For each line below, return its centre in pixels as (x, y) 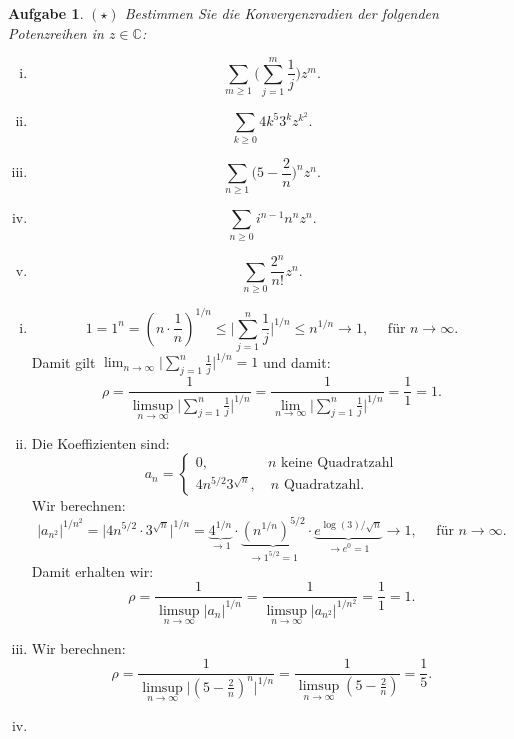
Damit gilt (63, 361)
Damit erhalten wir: (92, 570)
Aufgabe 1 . (46, 13)
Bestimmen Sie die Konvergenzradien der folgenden (281, 13)
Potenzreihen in (56, 32)
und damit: (296, 361)
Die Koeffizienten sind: (100, 442)
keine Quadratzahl (337, 463)
